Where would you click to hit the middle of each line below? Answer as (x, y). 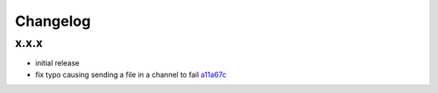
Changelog (53, 21)
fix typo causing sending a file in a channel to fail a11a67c (131, 74)
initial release (58, 63)
